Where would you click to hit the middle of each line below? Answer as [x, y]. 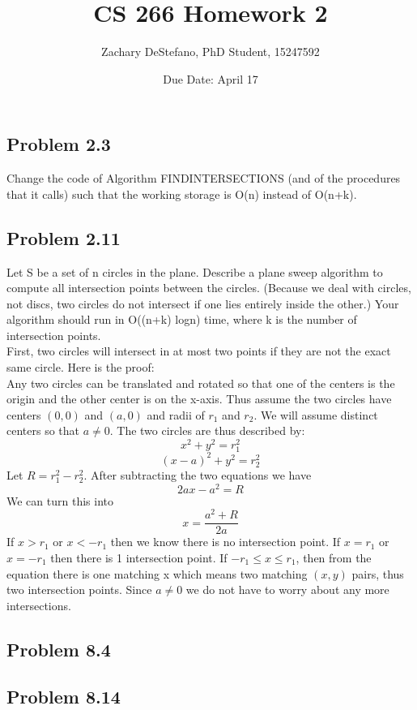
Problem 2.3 [59, 144]
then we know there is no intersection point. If [226, 542]
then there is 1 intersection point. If [139, 557]
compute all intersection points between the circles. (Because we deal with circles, [209, 288]
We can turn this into [60, 500]
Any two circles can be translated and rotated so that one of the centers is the [201, 383]
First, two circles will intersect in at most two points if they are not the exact [199, 351]
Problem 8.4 [59, 649]
